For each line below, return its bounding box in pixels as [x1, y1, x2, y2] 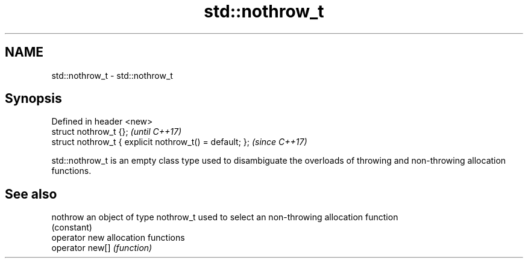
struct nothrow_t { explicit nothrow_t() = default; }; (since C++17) [51, 137, 307, 147]
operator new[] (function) [51, 243, 152, 253]
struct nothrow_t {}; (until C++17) [51, 126, 182, 137]
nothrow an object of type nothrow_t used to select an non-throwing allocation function [51, 212, 398, 223]
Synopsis [5, 91, 62, 107]
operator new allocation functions [51, 232, 185, 243]
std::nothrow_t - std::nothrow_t [51, 70, 173, 81]
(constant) [51, 222, 92, 233]
